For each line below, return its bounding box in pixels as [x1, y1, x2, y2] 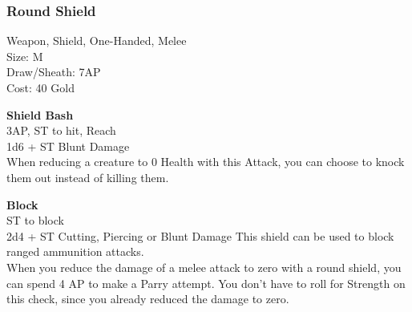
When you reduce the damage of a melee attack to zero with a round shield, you [6, 258, 402, 275]
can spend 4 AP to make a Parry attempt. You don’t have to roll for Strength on [6, 274, 406, 291]
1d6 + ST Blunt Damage [6, 137, 130, 154]
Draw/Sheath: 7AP [6, 63, 101, 80]
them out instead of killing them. [6, 168, 169, 185]
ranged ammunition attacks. [6, 243, 144, 260]
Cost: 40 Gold [6, 79, 75, 95]
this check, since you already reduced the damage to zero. [6, 290, 289, 307]
